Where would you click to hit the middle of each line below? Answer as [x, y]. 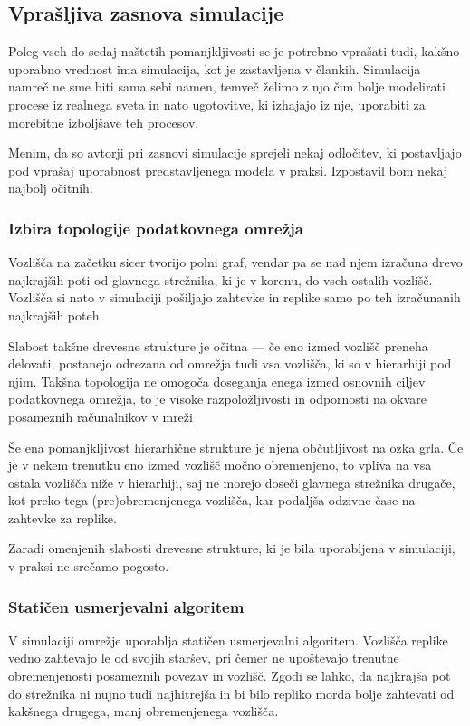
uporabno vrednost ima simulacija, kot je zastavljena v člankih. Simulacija [215, 68]
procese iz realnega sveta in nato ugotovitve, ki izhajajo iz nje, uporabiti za [217, 104]
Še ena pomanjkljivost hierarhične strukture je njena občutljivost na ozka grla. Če [236, 447]
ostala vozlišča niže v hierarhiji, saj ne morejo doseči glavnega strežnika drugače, [232, 482]
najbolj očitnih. [51, 188]
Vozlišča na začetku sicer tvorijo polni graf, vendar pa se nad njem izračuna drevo [235, 262]
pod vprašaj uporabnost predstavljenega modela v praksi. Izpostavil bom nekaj [228, 170]
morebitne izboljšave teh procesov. [104, 122]
